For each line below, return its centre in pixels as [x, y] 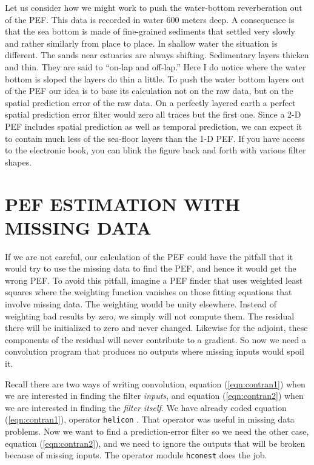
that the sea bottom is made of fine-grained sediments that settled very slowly [150, 31]
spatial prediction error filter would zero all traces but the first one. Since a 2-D [153, 114]
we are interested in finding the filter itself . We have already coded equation [146, 407]
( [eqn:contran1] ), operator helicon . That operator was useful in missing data [150, 419]
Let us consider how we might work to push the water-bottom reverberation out [154, 7]
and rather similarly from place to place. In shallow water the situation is [141, 43]
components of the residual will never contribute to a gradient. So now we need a [155, 339]
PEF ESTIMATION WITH [122, 203]
